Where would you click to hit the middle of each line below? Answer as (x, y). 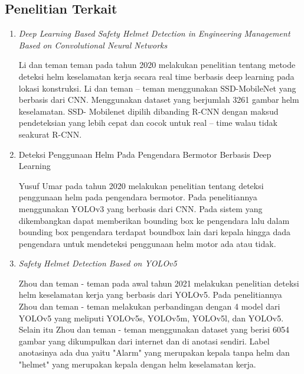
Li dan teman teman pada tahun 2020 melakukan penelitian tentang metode (157, 65)
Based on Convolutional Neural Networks (93, 45)
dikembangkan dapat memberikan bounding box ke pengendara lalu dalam (154, 220)
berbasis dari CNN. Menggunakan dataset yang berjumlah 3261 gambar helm (159, 100)
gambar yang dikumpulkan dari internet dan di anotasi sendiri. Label (144, 341)
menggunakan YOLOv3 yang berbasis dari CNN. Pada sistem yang (140, 208)
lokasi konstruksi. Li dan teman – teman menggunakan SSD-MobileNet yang (157, 88)
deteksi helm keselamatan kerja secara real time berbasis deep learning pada (156, 76)
